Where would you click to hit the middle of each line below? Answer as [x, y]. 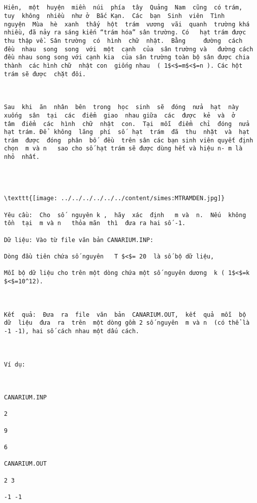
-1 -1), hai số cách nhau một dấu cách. [72, 331]
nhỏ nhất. [22, 157]
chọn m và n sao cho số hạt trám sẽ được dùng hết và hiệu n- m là [123, 149]
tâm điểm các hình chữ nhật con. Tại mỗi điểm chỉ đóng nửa [127, 124]
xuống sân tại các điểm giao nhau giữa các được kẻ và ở [120, 115]
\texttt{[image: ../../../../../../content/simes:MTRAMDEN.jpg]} [114, 198]
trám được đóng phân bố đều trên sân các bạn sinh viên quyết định [129, 140]
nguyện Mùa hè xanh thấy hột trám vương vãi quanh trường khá [127, 24]
